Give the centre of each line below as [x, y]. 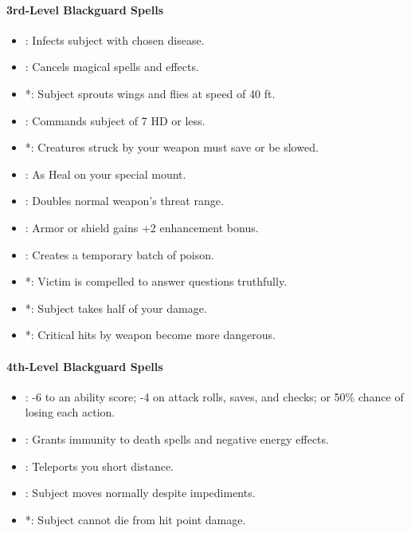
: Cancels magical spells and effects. [112, 67]
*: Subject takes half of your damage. [116, 308]
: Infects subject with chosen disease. [115, 39]
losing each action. [70, 412]
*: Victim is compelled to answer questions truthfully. [156, 281]
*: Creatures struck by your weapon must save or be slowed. [172, 147]
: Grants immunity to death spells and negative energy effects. [177, 438]
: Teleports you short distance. [99, 466]
